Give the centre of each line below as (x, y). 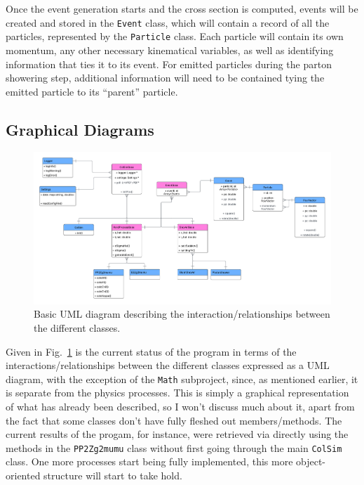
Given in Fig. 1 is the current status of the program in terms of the (151, 351)
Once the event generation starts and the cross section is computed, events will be (182, 8)
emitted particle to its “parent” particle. (92, 91)
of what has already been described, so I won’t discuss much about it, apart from (180, 407)
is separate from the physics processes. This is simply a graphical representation (177, 393)
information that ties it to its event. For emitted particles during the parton (169, 64)
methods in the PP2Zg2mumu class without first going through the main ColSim (174, 447)
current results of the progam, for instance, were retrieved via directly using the (177, 434)
